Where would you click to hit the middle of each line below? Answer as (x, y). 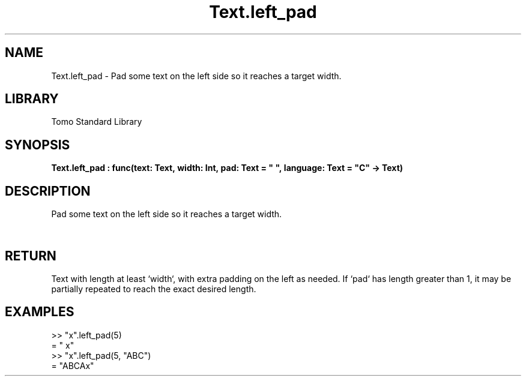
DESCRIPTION (48, 191)
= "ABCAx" (73, 365)
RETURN (31, 256)
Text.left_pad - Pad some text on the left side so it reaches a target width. (196, 76)
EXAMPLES (40, 312)
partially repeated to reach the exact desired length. (154, 289)
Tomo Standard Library (97, 122)
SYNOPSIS (38, 145)
